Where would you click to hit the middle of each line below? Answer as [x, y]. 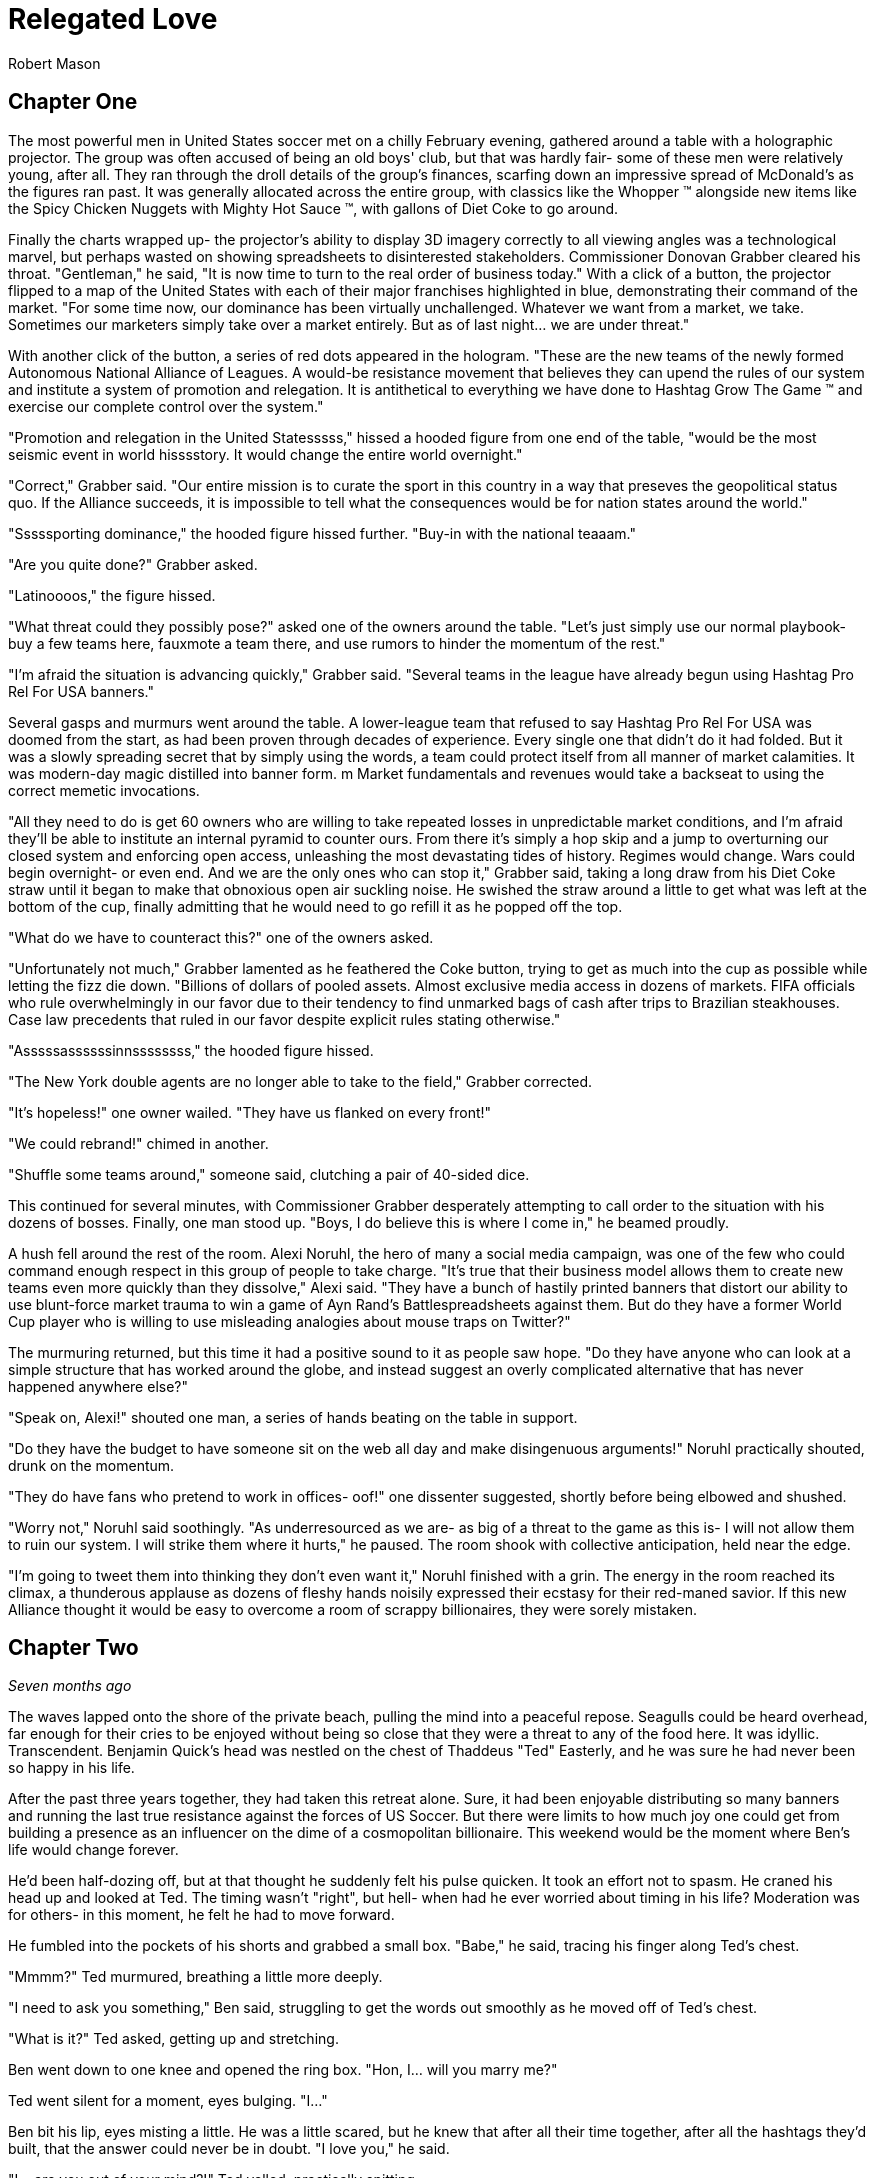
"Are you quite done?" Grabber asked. [133, 564]
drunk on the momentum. [91, 1465]
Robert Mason [54, 63]
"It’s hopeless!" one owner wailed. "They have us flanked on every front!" [250, 1112]
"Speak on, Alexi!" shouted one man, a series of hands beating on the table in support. [293, 1417]
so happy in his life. [71, 1768]
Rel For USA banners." [81, 691]
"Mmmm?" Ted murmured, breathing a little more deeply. [195, 1977]
